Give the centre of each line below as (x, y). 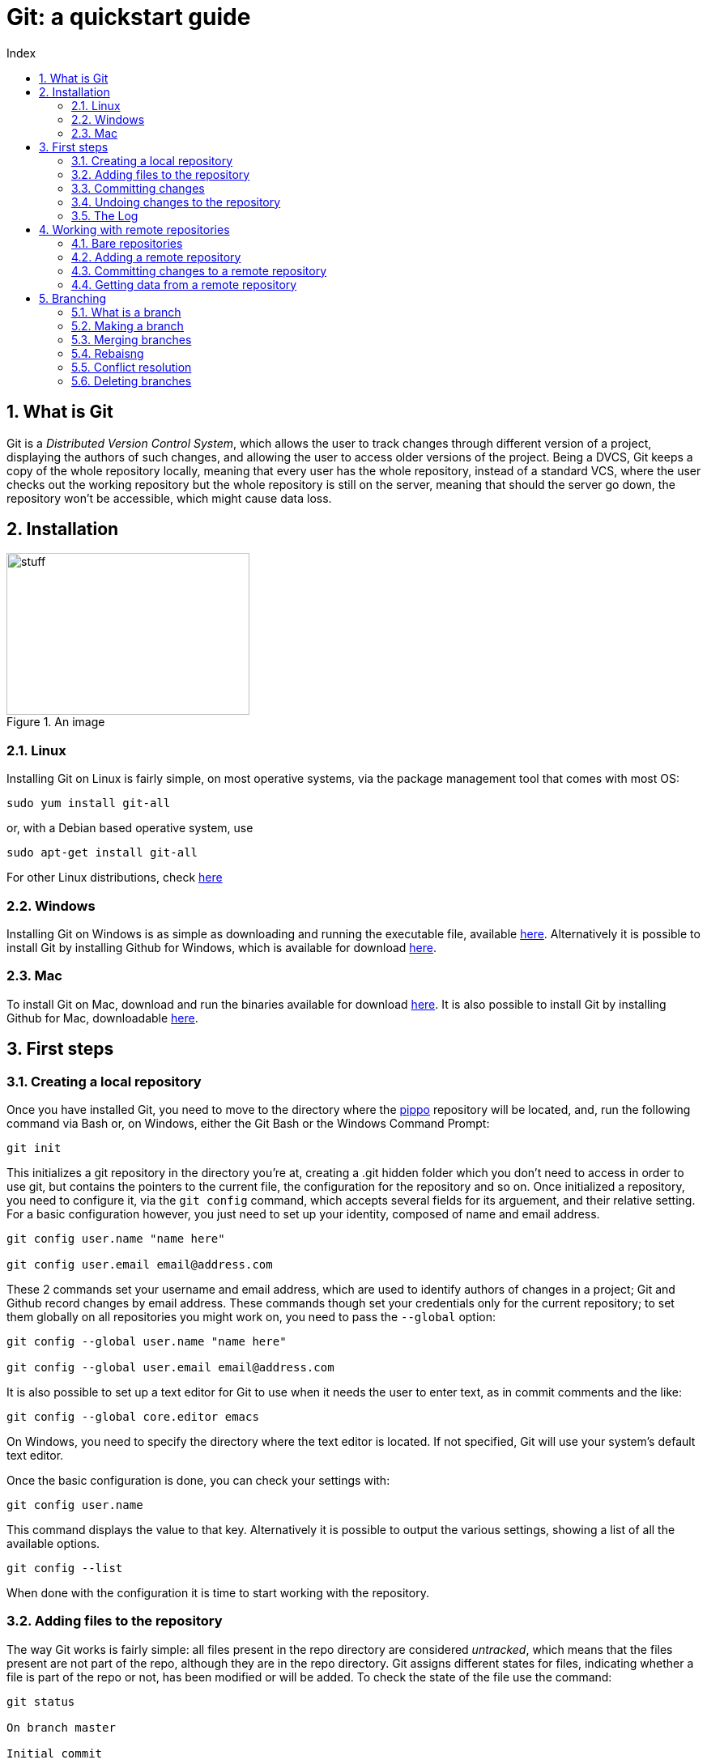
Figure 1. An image (56, 722)
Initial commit (55, 1753)
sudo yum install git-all (89, 803)
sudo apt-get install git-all (102, 853)
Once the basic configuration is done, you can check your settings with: (198, 1480)
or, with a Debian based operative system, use (130, 828)
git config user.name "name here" (116, 1238)
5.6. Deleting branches (132, 380)
